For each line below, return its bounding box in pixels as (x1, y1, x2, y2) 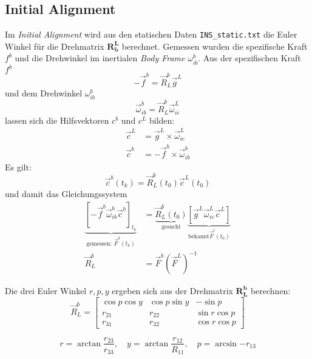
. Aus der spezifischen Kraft (198, 52, 301, 64)
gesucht (161, 224, 181, 230)
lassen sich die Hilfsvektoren (5, 113, 109, 126)
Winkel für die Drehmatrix (5, 39, 104, 52)
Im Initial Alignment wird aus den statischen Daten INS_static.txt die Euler (5, 28, 297, 41)
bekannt (188, 233, 209, 240)
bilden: (149, 113, 175, 126)
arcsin (215, 339, 237, 348)
